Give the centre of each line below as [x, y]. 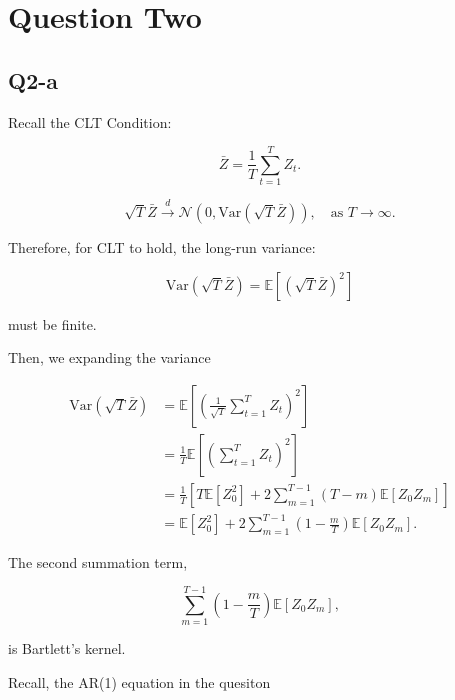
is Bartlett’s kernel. [67, 648]
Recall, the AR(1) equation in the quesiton [139, 681]
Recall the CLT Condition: [90, 121]
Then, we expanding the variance [109, 357]
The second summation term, [98, 561]
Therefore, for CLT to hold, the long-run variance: [162, 247]
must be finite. [52, 323]
